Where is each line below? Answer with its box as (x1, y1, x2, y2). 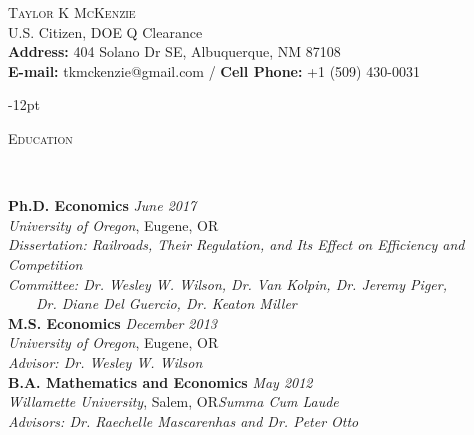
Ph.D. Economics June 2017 (8, 195, 197, 216)
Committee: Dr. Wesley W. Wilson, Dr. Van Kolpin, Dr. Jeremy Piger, (8, 273, 447, 294)
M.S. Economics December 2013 (8, 312, 217, 333)
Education (8, 127, 73, 148)
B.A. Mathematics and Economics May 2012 (8, 371, 313, 392)
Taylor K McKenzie (8, 2, 136, 22)
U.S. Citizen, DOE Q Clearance (8, 21, 203, 42)
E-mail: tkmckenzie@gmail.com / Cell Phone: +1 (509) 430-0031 (8, 60, 420, 81)
